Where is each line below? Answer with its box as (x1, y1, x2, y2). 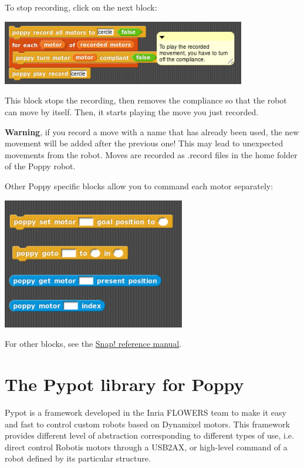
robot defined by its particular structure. (5, 452, 151, 464)
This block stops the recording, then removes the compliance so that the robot (5, 94, 287, 106)
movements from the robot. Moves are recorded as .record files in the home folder (5, 148, 298, 161)
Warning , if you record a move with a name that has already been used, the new (5, 125, 299, 138)
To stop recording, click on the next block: (5, 1, 157, 13)
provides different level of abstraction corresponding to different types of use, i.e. (5, 429, 294, 442)
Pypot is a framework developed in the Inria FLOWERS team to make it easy (5, 406, 286, 418)
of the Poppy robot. (5, 160, 76, 172)
